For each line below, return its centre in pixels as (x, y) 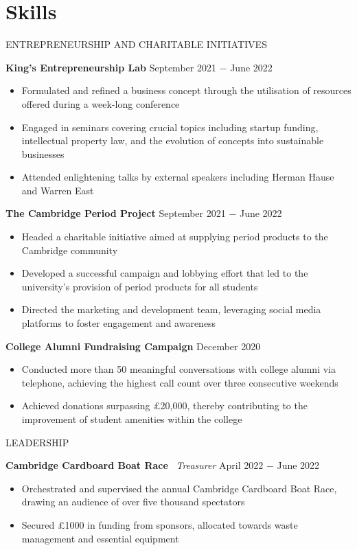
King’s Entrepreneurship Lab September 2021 (111, 67)
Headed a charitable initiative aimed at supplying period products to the (175, 237)
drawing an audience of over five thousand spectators (133, 502)
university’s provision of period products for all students (140, 286)
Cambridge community (70, 250)
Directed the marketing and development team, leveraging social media (171, 309)
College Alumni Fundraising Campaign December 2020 (133, 346)
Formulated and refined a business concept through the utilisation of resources (186, 90)
